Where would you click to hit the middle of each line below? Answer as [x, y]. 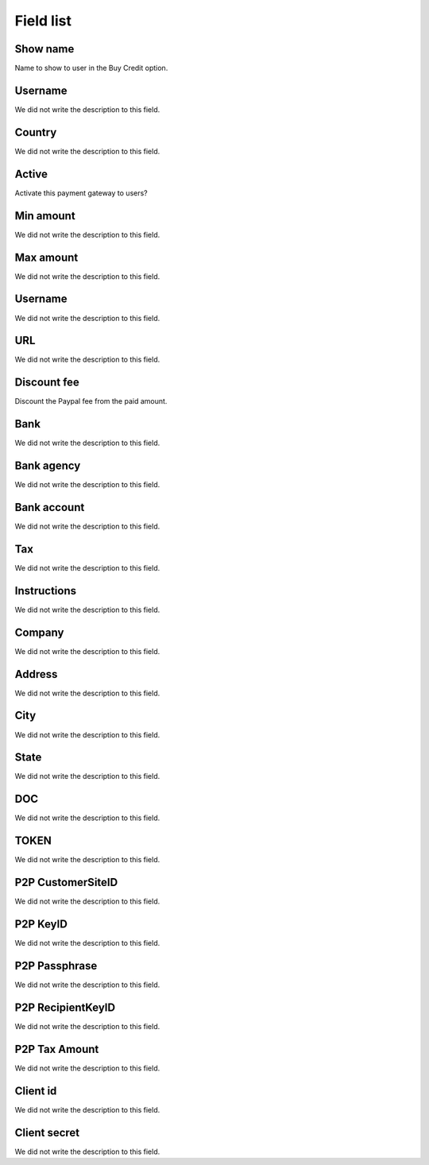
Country [36, 132]
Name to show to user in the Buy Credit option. [91, 68]
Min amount [45, 216]
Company [39, 632]
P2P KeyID [41, 924]
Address [36, 674]
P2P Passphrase [56, 966]
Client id [36, 1091]
